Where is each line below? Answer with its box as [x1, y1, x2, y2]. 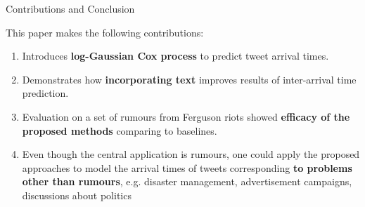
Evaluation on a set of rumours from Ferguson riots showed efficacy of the [22, 109, 350, 123]
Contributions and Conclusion [6, 1, 135, 15]
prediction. [22, 86, 69, 100]
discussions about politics [22, 187, 132, 202]
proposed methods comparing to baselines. [22, 123, 217, 138]
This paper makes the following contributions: [6, 25, 204, 39]
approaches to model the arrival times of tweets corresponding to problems [22, 160, 352, 175]
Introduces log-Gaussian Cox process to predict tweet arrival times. [22, 48, 329, 63]
